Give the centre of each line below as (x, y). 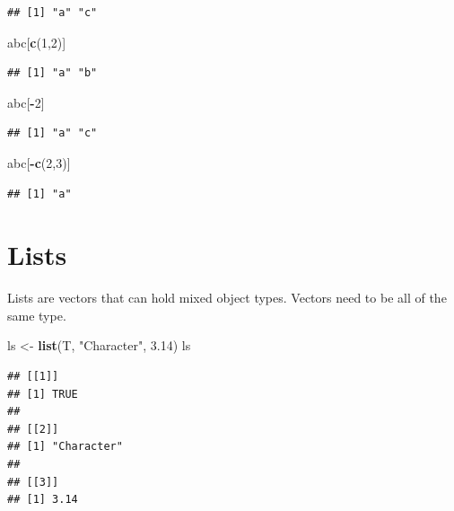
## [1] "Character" (65, 447)
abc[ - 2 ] (26, 102)
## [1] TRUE (43, 394)
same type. (37, 315)
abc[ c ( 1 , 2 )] (37, 42)
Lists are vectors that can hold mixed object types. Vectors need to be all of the (227, 298)
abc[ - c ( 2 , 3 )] (39, 162)
